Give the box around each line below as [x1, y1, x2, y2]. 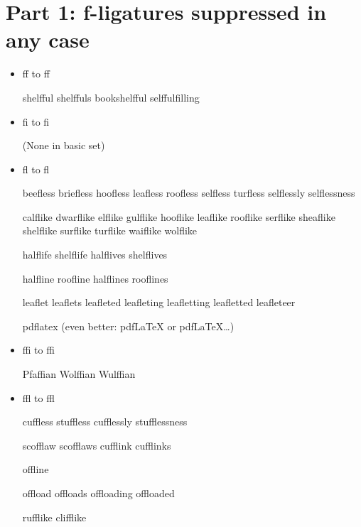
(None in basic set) [22, 138, 105, 153]
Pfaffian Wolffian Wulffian [22, 366, 136, 381]
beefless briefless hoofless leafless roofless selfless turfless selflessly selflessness [22, 185, 355, 200]
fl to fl [22, 161, 50, 176]
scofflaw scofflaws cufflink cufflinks [22, 438, 171, 452]
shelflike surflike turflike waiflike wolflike [22, 223, 198, 238]
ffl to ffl [22, 390, 55, 405]
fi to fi [22, 114, 50, 129]
